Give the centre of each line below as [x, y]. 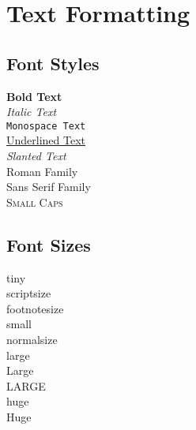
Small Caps [35, 202]
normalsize [32, 339]
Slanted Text [36, 156]
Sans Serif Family [49, 187]
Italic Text [32, 112]
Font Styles [53, 63]
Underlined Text [46, 140]
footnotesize [35, 308]
